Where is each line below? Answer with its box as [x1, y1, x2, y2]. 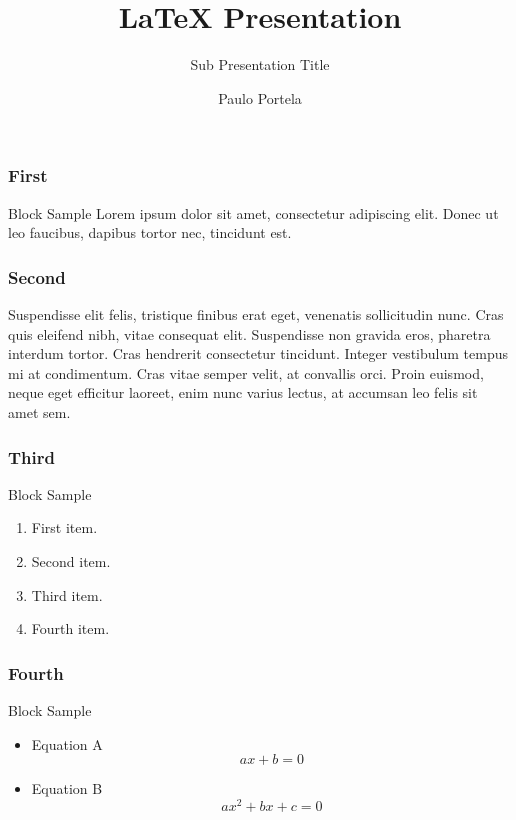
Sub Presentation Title [190, 54, 330, 75]
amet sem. [8, 401, 71, 422]
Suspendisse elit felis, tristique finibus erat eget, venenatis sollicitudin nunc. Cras [8, 304, 504, 325]
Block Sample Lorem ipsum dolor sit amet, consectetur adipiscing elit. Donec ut [8, 202, 499, 223]
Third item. [31, 584, 103, 605]
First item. [31, 517, 98, 538]
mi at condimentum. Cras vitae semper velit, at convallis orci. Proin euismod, [8, 362, 484, 383]
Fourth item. [31, 618, 110, 639]
